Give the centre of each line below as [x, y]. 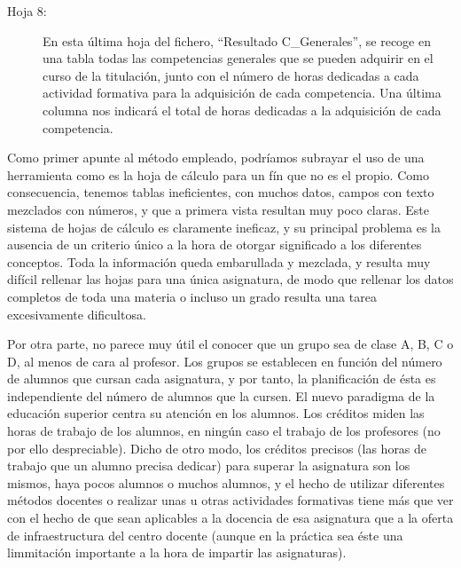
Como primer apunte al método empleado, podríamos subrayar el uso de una [216, 158]
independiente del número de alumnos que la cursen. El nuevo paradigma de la [221, 395]
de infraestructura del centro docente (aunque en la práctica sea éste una [205, 535]
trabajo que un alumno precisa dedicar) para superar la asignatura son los [209, 465]
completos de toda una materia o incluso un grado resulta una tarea [192, 296]
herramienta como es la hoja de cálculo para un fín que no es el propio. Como [218, 174]
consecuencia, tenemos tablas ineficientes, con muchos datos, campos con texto [221, 192]
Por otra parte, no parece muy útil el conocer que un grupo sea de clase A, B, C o [230, 344]
